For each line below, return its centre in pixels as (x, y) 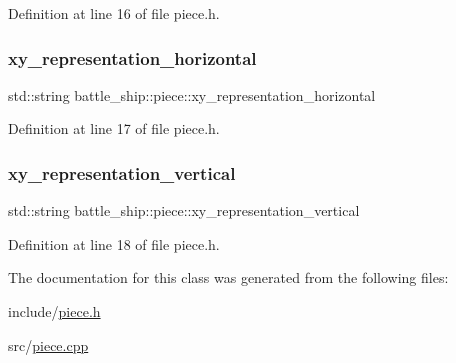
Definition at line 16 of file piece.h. (114, 13)
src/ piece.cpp (48, 344)
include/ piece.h (54, 311)
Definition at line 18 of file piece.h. (114, 243)
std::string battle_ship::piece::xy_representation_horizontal (192, 94)
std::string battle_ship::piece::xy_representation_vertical (184, 210)
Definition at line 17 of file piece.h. (114, 128)
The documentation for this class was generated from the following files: (228, 277)
